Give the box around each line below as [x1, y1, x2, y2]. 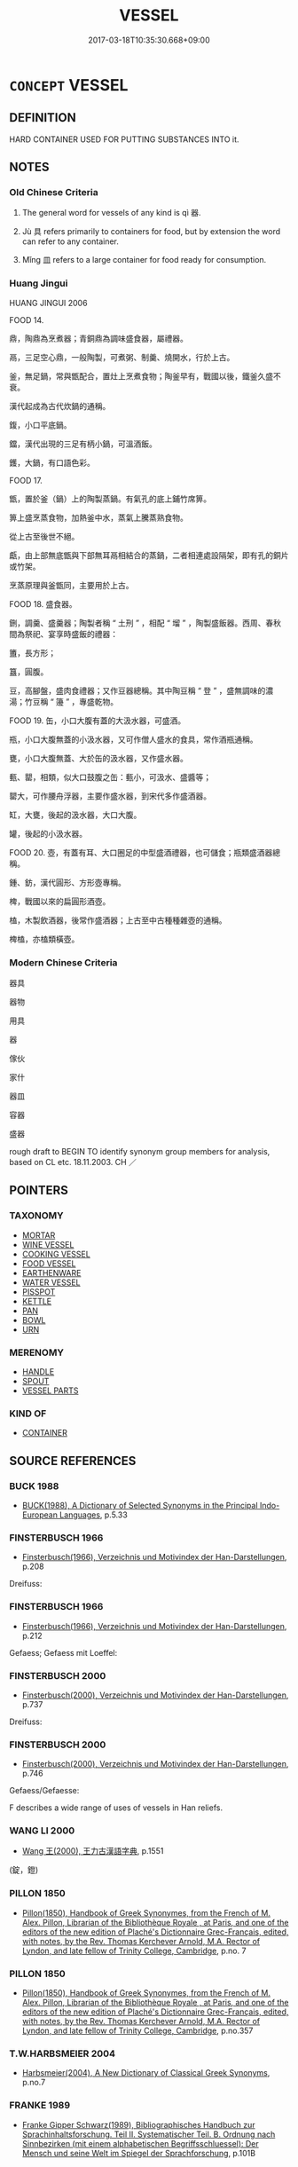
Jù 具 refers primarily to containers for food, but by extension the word [21, 226, 281, 237]
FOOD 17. [9, 475, 43, 485]
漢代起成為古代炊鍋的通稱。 [9, 400, 111, 411]
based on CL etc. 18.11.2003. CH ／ [9, 1157, 137, 1168]
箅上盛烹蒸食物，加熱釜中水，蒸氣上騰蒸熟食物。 [9, 512, 188, 523]
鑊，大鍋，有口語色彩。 [9, 457, 95, 468]
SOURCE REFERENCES [9, 1453, 137, 1469]
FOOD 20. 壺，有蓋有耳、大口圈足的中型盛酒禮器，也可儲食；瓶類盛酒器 [9, 847, 273, 857]
